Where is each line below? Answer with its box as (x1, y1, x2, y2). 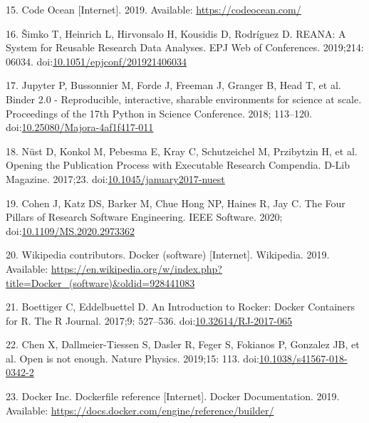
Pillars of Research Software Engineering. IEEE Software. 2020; (6, 209, 283, 224)
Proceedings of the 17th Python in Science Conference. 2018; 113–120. (6, 105, 312, 120)
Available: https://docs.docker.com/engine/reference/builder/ (6, 402, 274, 417)
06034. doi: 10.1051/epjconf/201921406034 (6, 53, 187, 68)
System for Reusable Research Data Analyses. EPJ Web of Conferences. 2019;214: (6, 40, 364, 55)
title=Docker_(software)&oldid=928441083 (6, 275, 195, 290)
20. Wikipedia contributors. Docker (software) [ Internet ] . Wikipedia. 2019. (6, 247, 330, 262)
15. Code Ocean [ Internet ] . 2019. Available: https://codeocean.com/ (6, 2, 301, 16)
